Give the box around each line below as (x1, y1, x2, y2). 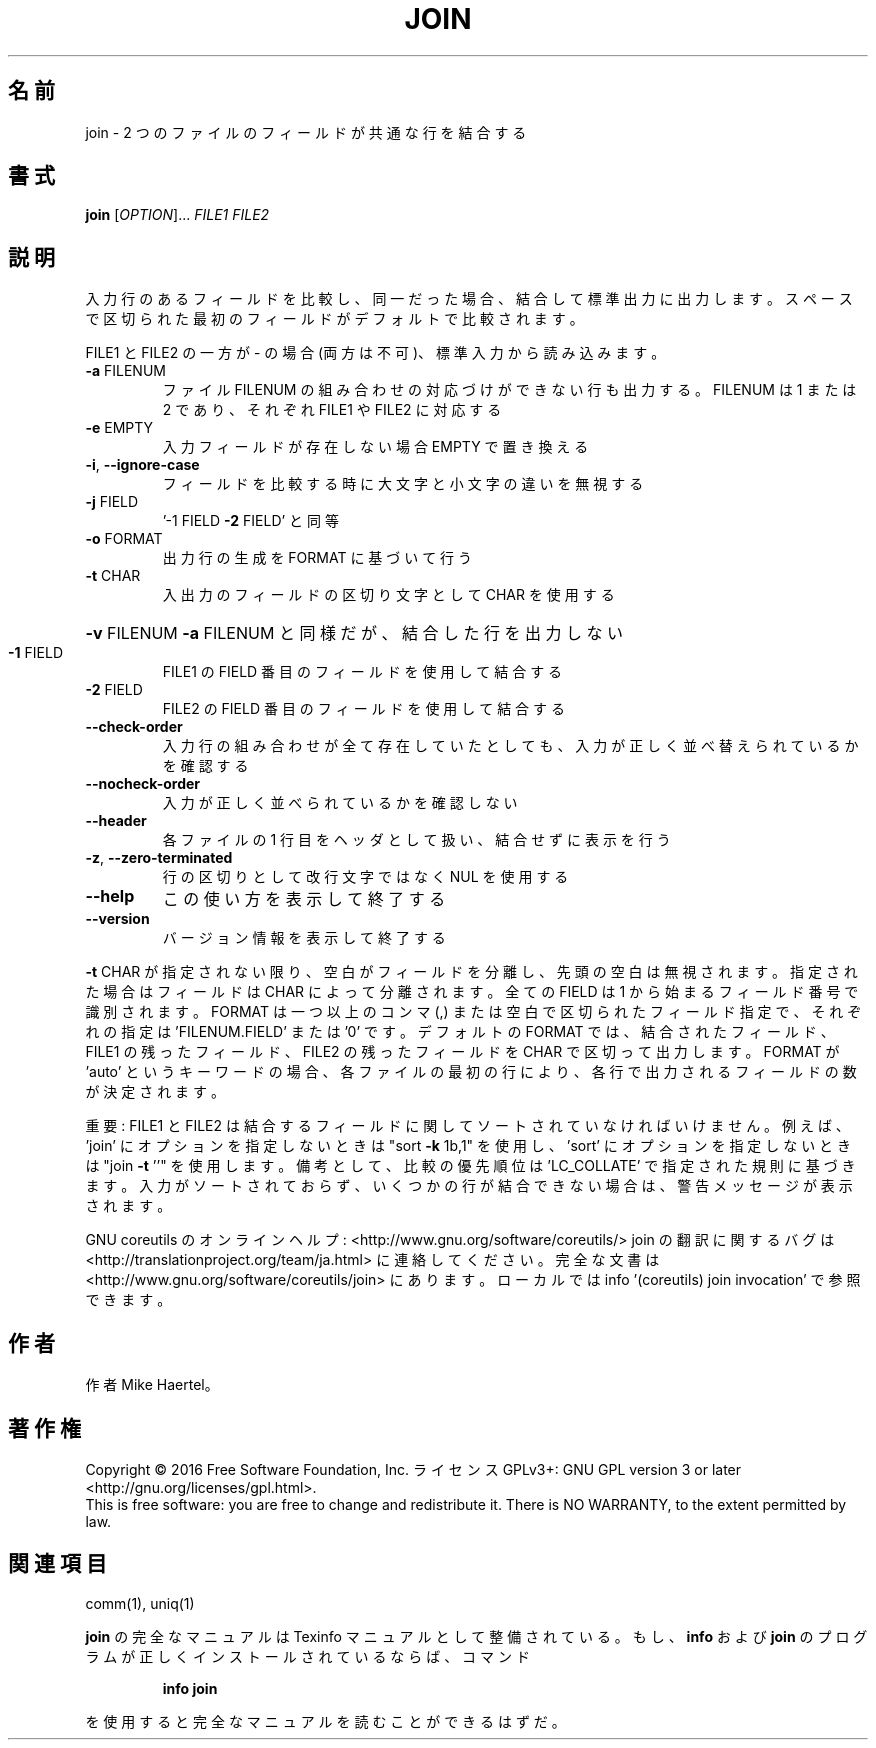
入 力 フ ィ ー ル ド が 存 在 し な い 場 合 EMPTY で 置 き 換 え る (162, 438, 589, 456)
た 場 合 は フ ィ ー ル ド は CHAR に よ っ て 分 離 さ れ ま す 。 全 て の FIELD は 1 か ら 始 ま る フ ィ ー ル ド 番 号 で (85, 983, 859, 1001)
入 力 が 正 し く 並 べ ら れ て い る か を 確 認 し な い (162, 794, 518, 812)
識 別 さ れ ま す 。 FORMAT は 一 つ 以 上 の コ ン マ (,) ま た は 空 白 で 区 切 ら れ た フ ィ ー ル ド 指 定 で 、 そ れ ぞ (85, 1003, 862, 1021)
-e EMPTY (85, 419, 154, 437)
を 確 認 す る (162, 757, 249, 775)
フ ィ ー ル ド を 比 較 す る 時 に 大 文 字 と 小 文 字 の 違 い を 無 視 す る (162, 475, 644, 493)
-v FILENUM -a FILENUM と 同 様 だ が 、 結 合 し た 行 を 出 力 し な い (85, 623, 623, 644)
